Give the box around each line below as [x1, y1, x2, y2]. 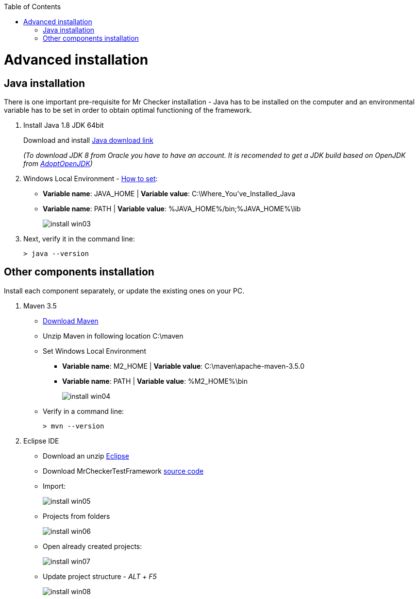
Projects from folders [43, 512, 110, 520]
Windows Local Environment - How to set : [23, 174, 158, 183]
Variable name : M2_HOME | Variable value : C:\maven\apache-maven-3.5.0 [62, 361, 305, 370]
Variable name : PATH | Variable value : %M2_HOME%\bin [62, 377, 248, 385]
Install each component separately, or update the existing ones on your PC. [4, 286, 245, 295]
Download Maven [43, 316, 99, 325]
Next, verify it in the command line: [23, 234, 135, 243]
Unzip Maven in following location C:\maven [43, 331, 184, 340]
